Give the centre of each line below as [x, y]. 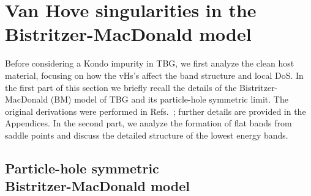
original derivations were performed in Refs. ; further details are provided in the [155, 111]
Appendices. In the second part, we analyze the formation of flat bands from [148, 123]
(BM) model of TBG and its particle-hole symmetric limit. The [169, 99]
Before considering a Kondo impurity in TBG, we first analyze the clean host [150, 63]
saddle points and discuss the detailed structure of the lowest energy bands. [147, 135]
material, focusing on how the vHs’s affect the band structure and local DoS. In [154, 75]
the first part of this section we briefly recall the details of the [121, 87]
